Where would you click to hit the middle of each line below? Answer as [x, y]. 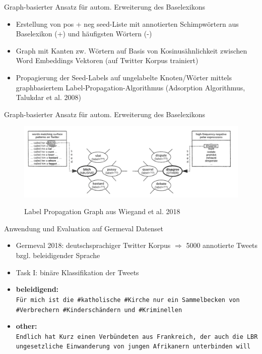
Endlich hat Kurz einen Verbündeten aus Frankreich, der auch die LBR [137, 337]
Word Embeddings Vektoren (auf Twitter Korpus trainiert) [107, 60]
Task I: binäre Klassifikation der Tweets [77, 272]
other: [26, 326]
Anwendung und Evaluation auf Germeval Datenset [84, 228]
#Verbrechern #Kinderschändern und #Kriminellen [99, 310]
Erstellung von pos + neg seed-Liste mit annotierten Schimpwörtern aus [127, 23]
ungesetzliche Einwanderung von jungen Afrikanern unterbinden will [133, 347]
